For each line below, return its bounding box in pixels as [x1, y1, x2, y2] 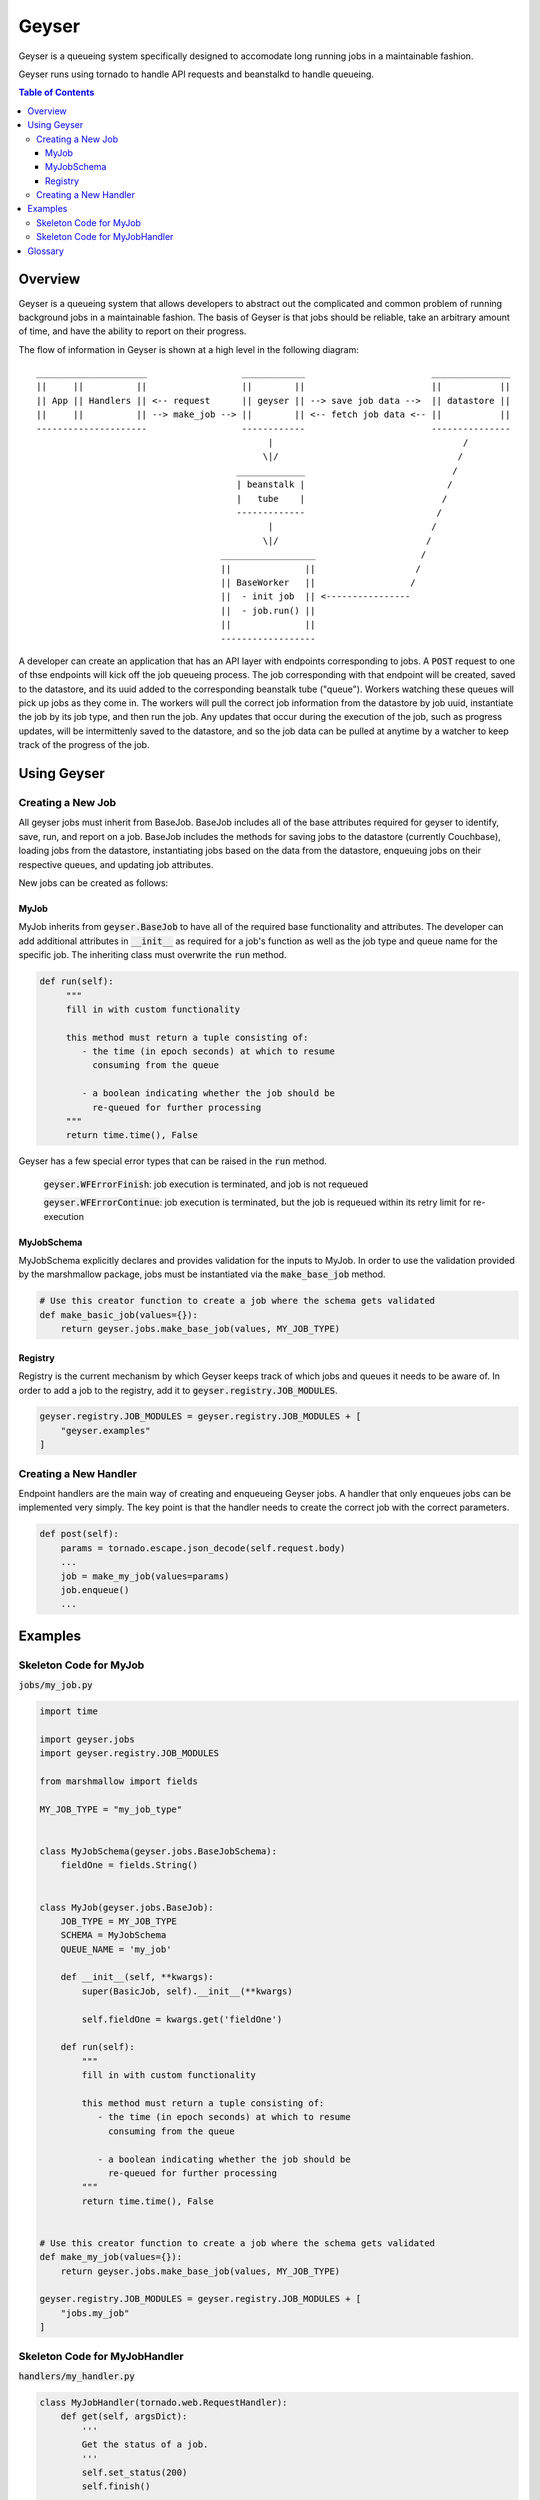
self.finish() [81, 2481, 151, 2492]
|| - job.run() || [220, 605, 316, 616]
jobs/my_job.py [18, 1680, 94, 1691]
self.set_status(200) [81, 2466, 188, 2478]
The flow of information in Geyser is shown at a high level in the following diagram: [18, 343, 359, 355]
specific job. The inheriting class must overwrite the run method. [18, 949, 287, 961]
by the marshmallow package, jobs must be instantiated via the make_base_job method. [18, 1268, 386, 1280]
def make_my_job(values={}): [39, 2251, 183, 2263]
